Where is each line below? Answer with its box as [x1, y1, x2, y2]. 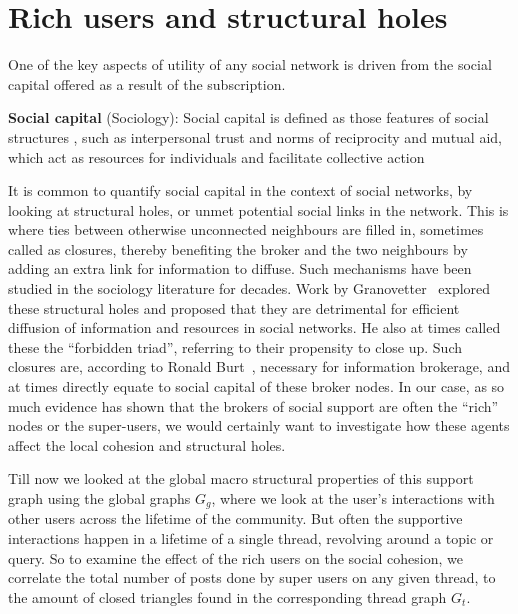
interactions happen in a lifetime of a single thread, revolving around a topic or [8, 528, 494, 549]
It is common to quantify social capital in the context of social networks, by [8, 180, 473, 201]
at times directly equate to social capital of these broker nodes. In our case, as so [8, 376, 505, 397]
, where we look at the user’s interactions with [211, 488, 495, 508]
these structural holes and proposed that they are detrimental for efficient [8, 297, 460, 318]
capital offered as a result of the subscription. [8, 73, 286, 94]
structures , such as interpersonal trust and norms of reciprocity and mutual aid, [8, 126, 502, 147]
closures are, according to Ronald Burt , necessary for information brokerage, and [8, 356, 510, 377]
